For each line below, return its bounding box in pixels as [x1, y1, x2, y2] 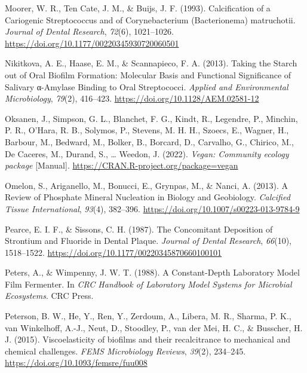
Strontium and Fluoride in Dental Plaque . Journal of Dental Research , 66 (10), [5, 234, 291, 247]
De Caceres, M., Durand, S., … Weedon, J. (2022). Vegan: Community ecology [5, 147, 289, 160]
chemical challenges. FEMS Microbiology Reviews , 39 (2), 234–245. [5, 344, 246, 357]
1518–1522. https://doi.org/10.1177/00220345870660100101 [5, 246, 222, 258]
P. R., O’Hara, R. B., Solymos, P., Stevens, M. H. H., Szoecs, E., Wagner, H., [5, 124, 289, 136]
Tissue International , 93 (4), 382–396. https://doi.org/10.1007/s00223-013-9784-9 [5, 202, 300, 215]
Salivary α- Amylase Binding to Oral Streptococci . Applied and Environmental [5, 80, 288, 93]
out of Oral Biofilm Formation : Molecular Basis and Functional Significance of [5, 68, 291, 81]
